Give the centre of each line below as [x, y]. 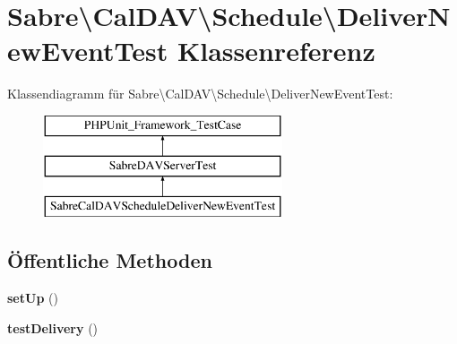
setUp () [33, 298]
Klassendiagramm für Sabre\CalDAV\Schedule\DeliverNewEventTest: [200, 94]
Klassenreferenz [276, 51]
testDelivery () [53, 327]
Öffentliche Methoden [110, 260]
